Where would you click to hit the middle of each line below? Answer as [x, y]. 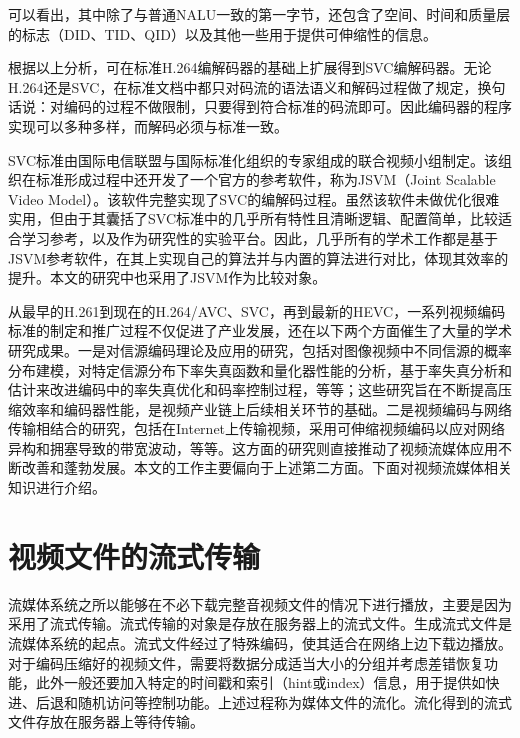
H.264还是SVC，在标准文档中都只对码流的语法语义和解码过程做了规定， [243, 86]
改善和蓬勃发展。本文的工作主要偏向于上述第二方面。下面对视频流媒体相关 [266, 467]
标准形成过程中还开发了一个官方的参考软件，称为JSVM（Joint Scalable [265, 179]
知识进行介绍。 [57, 487]
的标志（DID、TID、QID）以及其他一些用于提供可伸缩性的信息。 [222, 33]
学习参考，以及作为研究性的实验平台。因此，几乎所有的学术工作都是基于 [259, 237]
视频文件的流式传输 [134, 555]
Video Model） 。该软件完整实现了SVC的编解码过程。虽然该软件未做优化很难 [254, 198]
